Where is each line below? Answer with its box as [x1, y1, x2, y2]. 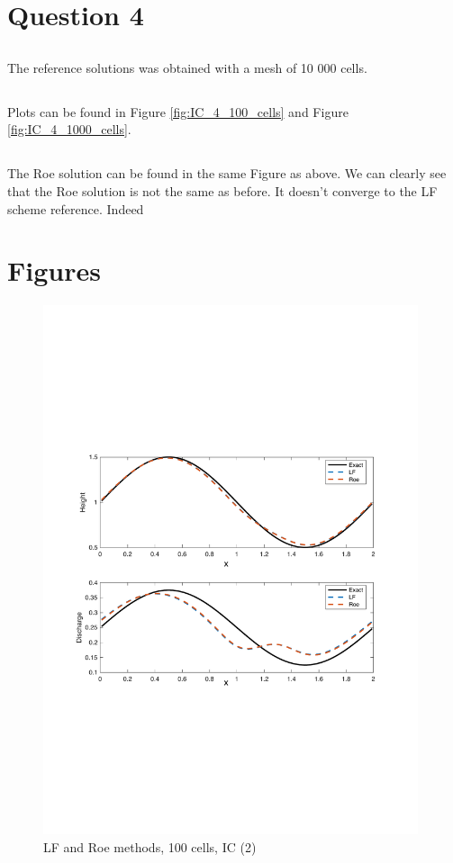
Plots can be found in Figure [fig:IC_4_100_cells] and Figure [7, 102, 349, 121]
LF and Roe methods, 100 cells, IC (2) [43, 838, 257, 857]
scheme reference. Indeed [7, 199, 144, 218]
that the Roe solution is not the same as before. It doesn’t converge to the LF [7, 181, 438, 200]
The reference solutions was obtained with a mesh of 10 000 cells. [7, 58, 367, 76]
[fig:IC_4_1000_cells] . [7, 120, 131, 139]
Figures [7, 252, 101, 289]
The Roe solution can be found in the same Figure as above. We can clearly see [7, 164, 447, 183]
